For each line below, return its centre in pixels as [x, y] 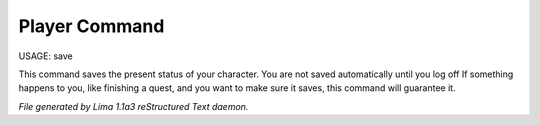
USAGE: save [46, 56]
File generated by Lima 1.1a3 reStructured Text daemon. [133, 106]
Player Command [91, 26]
